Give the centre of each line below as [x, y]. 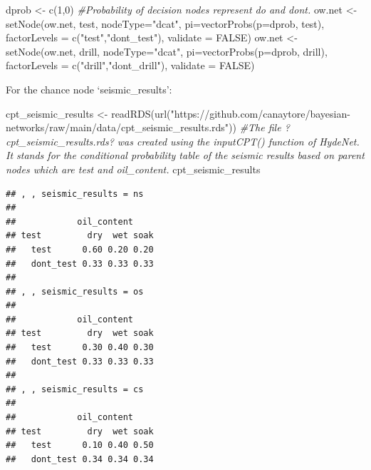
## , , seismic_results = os [75, 291]
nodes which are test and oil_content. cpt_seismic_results [133, 169]
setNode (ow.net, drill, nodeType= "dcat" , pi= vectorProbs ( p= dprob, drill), [167, 51]
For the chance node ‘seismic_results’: [89, 89]
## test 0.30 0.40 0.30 [80, 348]
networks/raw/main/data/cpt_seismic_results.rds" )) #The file [143, 127]
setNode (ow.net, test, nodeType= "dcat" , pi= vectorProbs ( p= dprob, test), [165, 23]
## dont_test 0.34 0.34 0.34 [80, 459]
